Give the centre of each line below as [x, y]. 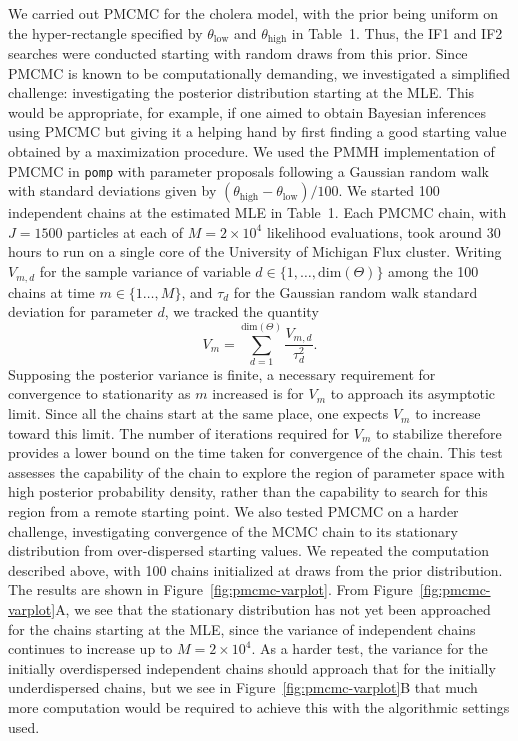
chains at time [51, 291]
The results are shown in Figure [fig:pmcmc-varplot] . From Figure [210, 589]
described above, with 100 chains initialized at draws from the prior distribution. [255, 569]
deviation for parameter [80, 311]
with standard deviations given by [112, 190]
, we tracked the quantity [241, 311]
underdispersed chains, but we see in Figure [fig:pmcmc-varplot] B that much [243, 687]
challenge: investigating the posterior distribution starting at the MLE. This [241, 92]
